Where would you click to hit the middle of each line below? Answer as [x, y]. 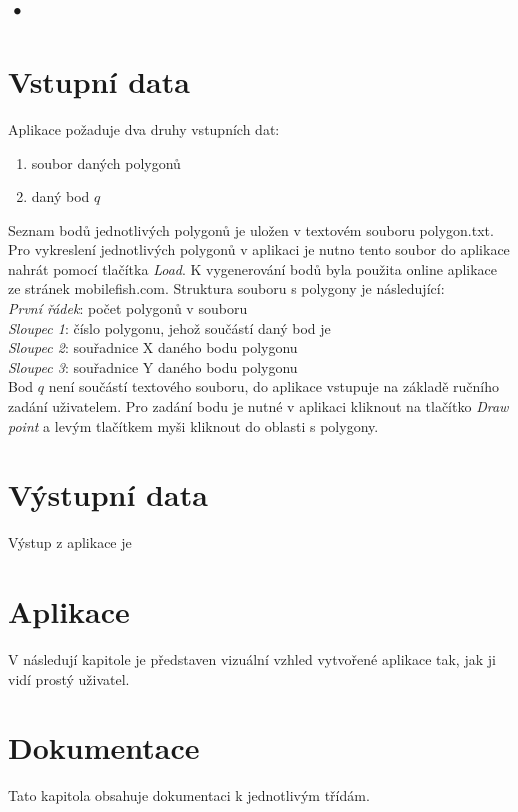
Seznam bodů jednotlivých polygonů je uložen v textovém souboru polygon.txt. [251, 229]
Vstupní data [99, 80]
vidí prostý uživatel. [69, 678]
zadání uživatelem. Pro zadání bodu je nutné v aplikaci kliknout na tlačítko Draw [258, 406]
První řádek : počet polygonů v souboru [128, 308]
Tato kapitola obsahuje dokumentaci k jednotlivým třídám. [189, 795]
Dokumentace [104, 747]
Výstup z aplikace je [70, 542]
